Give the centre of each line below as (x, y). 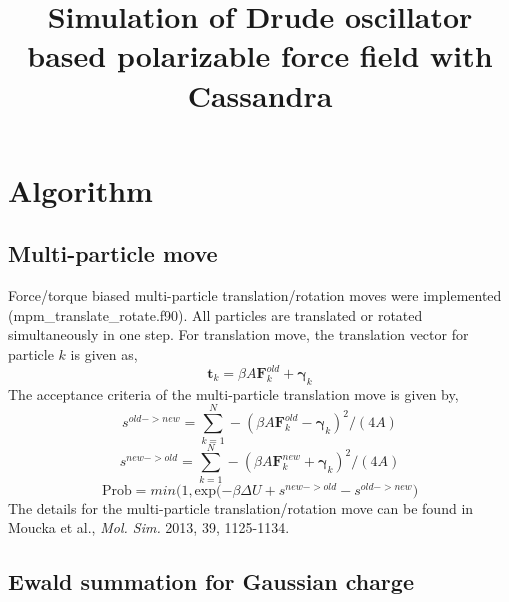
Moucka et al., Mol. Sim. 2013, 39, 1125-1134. (149, 527)
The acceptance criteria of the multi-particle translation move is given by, (233, 393)
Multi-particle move (113, 253)
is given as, (104, 353)
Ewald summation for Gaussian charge (211, 581)
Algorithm (80, 189)
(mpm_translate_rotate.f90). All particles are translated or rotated (215, 314)
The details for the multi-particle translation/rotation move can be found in (241, 507)
